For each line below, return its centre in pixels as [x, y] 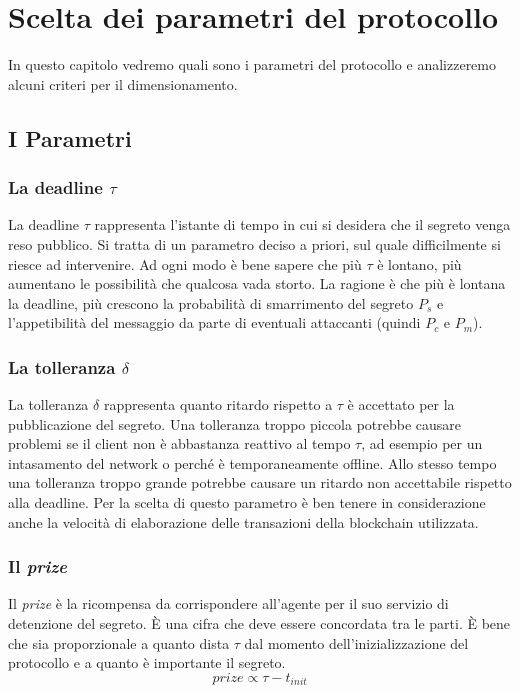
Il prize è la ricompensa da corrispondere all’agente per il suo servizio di [228, 603]
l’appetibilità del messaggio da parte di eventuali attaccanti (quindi [214, 322]
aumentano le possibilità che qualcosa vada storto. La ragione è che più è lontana [257, 283]
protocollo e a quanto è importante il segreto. [147, 662]
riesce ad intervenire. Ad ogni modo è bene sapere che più [185, 263]
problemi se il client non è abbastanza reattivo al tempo [179, 443]
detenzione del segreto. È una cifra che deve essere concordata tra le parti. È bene [259, 623]
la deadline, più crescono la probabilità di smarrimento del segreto [211, 302]
